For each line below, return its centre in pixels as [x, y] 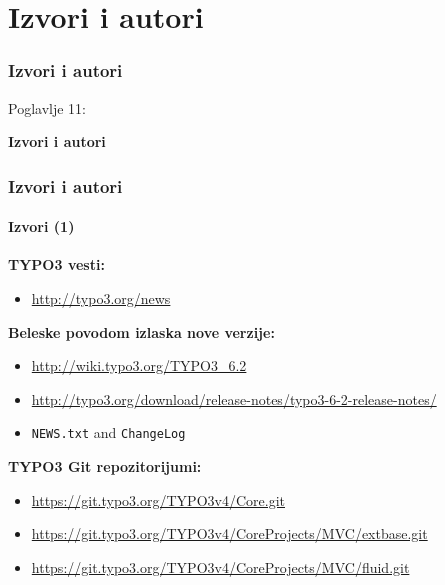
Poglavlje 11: [47, 107]
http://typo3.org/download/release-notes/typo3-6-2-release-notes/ [234, 398]
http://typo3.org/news [101, 298]
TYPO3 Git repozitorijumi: [105, 466]
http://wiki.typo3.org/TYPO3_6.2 [139, 365]
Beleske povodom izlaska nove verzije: [141, 331]
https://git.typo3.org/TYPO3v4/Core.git [158, 499]
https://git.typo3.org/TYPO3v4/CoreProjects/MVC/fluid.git [220, 566]
